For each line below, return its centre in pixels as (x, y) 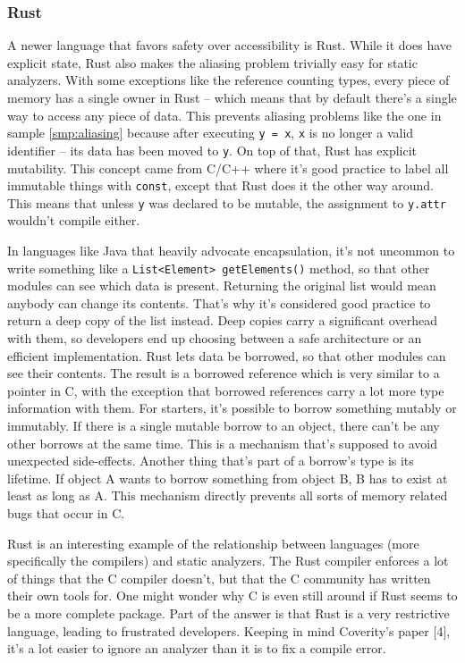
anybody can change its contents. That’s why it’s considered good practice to (219, 302)
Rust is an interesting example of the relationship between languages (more (213, 543)
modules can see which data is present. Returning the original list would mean (222, 285)
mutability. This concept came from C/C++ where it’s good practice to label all (228, 168)
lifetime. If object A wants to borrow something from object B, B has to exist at (228, 478)
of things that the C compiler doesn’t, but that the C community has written (219, 578)
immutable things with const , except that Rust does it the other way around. (220, 185)
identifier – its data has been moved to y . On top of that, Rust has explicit (212, 150)
